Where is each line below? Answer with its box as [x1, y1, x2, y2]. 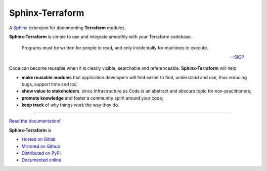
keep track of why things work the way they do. [21, 102, 120, 108]
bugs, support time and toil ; [21, 81, 78, 87]
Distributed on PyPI [21, 150, 61, 156]
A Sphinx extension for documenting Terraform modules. [9, 25, 126, 31]
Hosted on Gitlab [21, 136, 56, 142]
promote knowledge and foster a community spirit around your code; [21, 95, 164, 101]
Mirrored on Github [21, 143, 60, 149]
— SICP [230, 54, 244, 60]
